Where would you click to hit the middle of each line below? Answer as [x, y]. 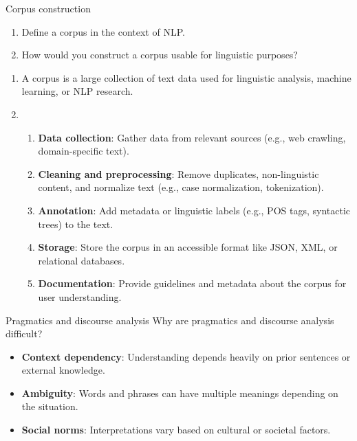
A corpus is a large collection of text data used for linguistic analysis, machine [186, 77]
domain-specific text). [84, 151]
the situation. [50, 406]
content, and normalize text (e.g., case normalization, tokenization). [181, 187]
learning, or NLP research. [77, 91]
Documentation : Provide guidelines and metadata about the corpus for [192, 283]
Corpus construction [48, 8]
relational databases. [82, 260]
